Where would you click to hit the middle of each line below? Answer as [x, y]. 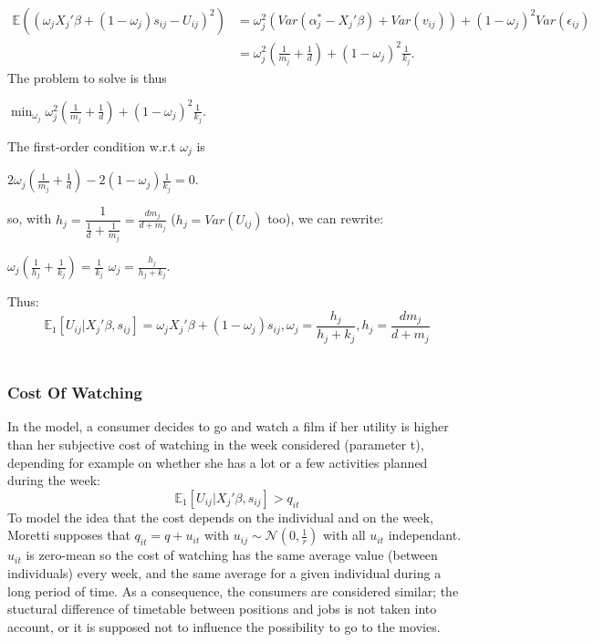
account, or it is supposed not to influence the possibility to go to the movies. [224, 626]
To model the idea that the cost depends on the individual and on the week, [220, 517]
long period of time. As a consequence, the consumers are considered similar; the [233, 590]
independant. [425, 535]
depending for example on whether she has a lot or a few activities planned [218, 462]
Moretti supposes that [69, 535]
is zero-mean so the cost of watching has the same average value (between [232, 555]
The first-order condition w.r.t [92, 145]
